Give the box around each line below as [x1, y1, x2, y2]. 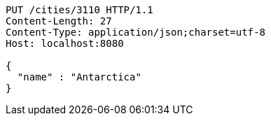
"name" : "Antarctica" [17, 71, 141, 83]
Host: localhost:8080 [6, 38, 124, 49]
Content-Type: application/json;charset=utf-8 [6, 27, 265, 38]
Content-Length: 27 [6, 15, 112, 27]
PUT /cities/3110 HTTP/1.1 [6, 4, 153, 15]
